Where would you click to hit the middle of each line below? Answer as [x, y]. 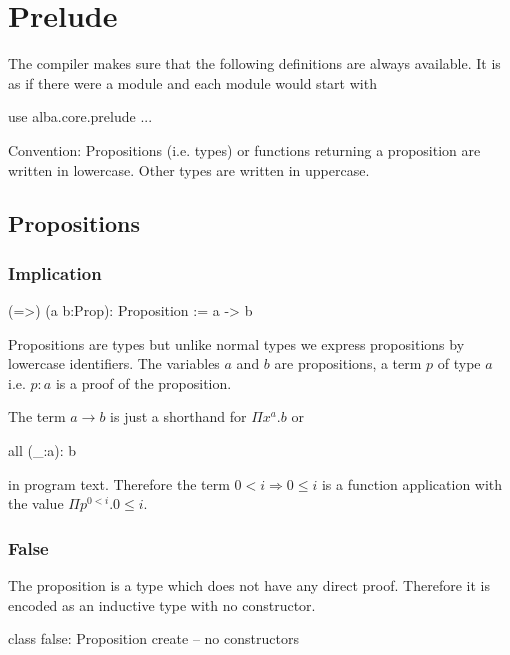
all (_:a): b [42, 450]
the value [36, 503]
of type [459, 363]
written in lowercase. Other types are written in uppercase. [189, 169]
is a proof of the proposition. [143, 382]
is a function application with [412, 483]
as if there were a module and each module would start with [192, 82]
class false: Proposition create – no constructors [153, 638]
